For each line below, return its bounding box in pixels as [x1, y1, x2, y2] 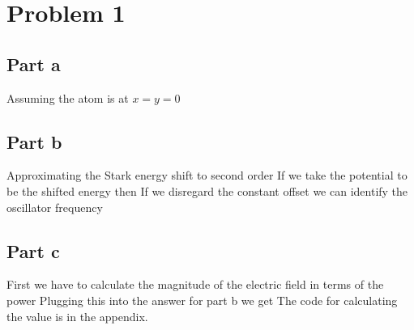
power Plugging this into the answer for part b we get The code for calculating [6, 291, 398, 308]
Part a [6, 51, 61, 76]
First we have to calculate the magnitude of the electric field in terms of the [6, 276, 384, 293]
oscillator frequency [6, 198, 103, 215]
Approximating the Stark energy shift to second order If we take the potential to [6, 167, 408, 184]
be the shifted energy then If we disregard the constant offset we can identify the [6, 182, 408, 199]
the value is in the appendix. [6, 307, 148, 324]
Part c [6, 238, 60, 263]
